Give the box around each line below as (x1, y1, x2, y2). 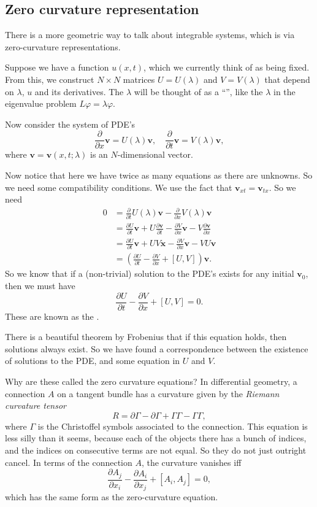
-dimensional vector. (117, 148, 193, 161)
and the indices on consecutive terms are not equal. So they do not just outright (5, 444, 307, 456)
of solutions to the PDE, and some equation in (5, 354, 180, 367)
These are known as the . (5, 309, 99, 322)
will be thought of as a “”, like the (134, 85, 263, 98)
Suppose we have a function (5, 61, 109, 74)
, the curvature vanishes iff (141, 455, 242, 468)
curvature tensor (5, 399, 67, 412)
